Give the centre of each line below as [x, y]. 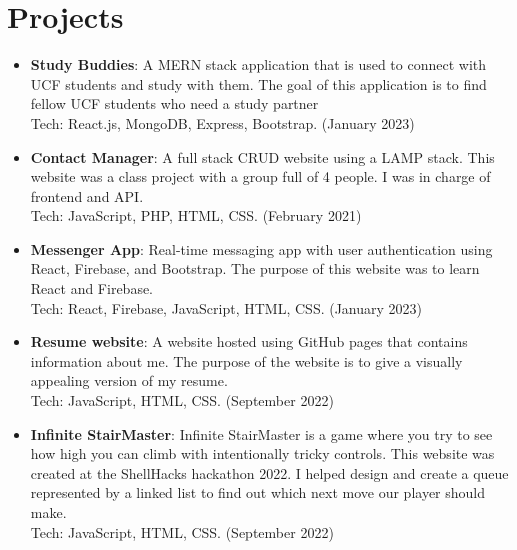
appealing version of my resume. [129, 380]
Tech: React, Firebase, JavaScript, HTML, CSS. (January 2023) [226, 307]
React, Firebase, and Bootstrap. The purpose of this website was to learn [255, 268]
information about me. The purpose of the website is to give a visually [246, 360]
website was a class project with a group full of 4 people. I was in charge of [260, 176]
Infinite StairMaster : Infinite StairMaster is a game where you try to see [261, 433]
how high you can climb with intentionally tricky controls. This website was [262, 453]
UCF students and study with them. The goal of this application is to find [258, 83]
